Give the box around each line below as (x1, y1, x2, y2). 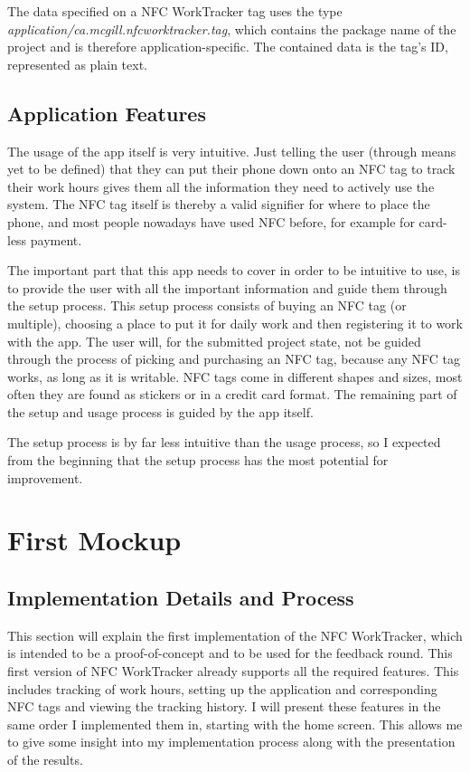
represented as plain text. (7, 54, 148, 73)
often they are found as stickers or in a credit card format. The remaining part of (7, 385, 457, 404)
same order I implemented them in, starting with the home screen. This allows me (7, 714, 463, 733)
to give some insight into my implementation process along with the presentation (7, 732, 456, 751)
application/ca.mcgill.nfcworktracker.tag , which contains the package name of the (7, 19, 456, 38)
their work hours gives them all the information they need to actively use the (7, 176, 435, 195)
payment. (30, 230, 82, 249)
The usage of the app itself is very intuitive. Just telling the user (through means (7, 141, 456, 160)
